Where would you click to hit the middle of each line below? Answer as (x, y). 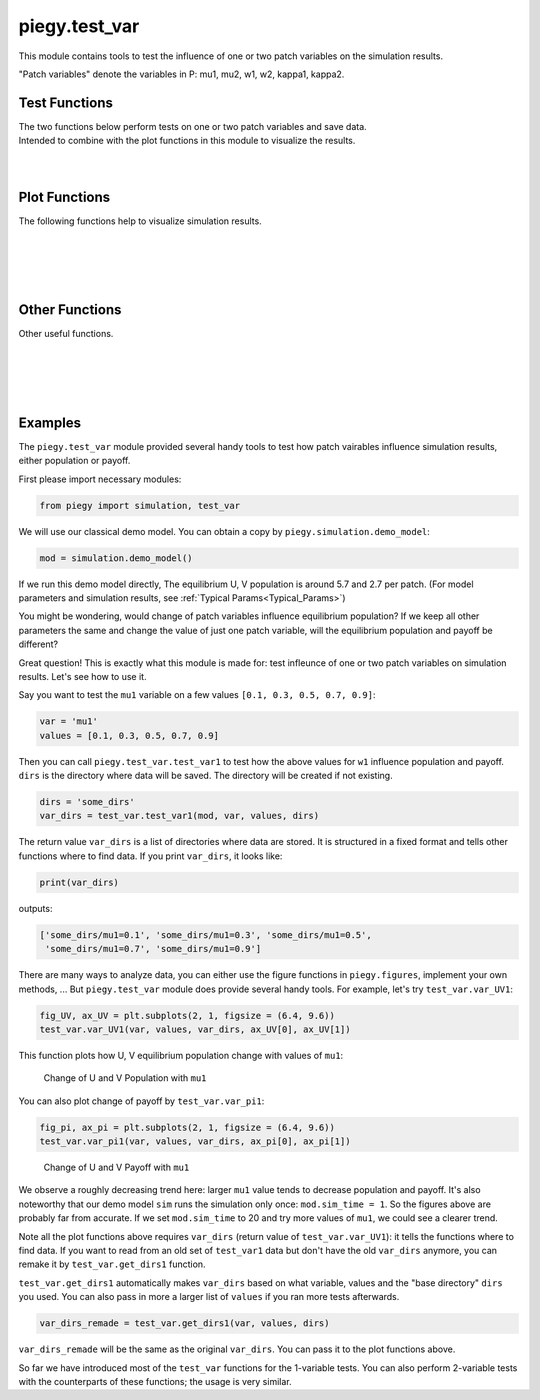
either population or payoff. (74, 461)
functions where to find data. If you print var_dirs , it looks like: (150, 856)
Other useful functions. (66, 334)
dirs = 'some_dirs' (87, 802)
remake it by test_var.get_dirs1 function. (112, 1264)
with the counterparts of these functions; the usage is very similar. (155, 1381)
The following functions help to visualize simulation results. (140, 221)
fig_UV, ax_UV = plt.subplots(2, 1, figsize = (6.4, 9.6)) (187, 1015)
